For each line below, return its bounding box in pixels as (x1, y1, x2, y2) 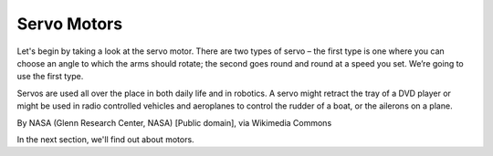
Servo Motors (16, 14, 123, 34)
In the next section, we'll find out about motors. (16, 133, 195, 145)
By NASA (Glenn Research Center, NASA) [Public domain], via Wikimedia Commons (16, 117, 332, 128)
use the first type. (16, 71, 84, 82)
